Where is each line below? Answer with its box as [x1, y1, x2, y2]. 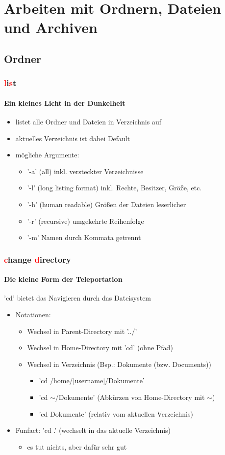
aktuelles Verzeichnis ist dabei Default [15, 133, 130, 143]
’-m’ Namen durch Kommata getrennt [27, 232, 141, 243]
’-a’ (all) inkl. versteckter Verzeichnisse [27, 166, 144, 176]
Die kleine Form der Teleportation [4, 274, 123, 284]
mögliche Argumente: [15, 150, 79, 160]
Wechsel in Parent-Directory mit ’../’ [27, 326, 137, 336]
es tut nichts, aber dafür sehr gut [27, 441, 127, 452]
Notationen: [15, 309, 51, 319]
